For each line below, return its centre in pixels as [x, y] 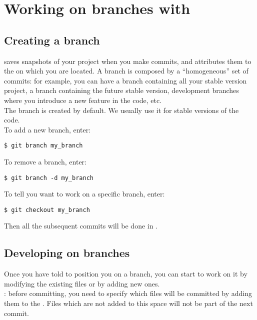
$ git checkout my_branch [47, 210]
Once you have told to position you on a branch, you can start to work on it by [126, 274]
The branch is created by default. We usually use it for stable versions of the [121, 110]
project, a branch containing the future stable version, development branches [121, 90]
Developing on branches [67, 253]
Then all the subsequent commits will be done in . [81, 226]
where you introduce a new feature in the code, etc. [83, 100]
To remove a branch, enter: [45, 161]
